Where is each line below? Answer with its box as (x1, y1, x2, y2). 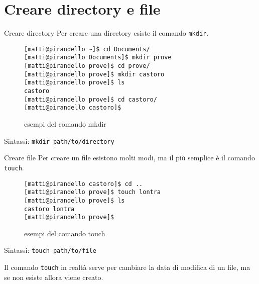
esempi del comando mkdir (24, 119, 106, 129)
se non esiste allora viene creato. (4, 271, 103, 282)
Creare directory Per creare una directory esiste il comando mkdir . (4, 28, 209, 38)
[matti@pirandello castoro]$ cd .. (24, 180, 143, 187)
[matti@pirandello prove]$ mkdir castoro (24, 70, 165, 78)
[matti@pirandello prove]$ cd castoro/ (24, 96, 157, 103)
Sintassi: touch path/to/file (4, 245, 96, 255)
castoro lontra (24, 205, 75, 213)
